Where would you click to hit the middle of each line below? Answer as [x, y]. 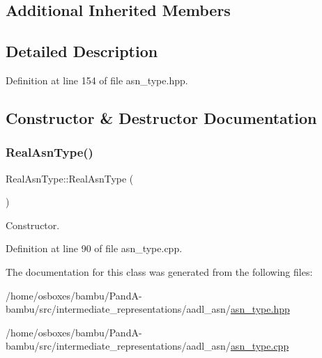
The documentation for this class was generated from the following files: [159, 271]
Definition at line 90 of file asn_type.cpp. [94, 248]
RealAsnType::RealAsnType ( [70, 178]
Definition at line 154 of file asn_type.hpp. [97, 80]
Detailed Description [82, 51]
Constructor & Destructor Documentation [161, 117]
